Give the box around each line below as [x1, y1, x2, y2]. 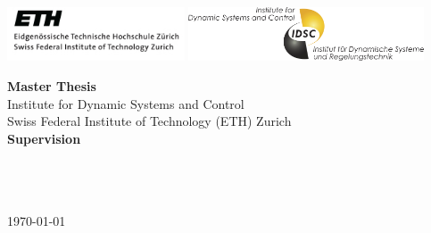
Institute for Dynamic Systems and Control [7, 94, 245, 112]
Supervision [7, 129, 81, 147]
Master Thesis [7, 77, 96, 96]
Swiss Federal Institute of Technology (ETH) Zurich [7, 112, 292, 130]
